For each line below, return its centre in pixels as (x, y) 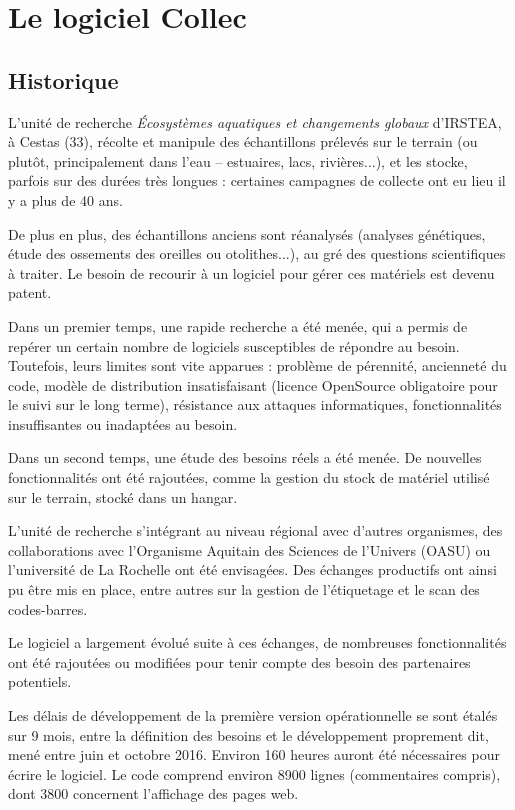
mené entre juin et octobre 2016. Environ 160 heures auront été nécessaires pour (254, 754)
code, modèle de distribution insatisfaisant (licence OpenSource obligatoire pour (253, 384)
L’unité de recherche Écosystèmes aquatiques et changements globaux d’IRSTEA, (255, 121)
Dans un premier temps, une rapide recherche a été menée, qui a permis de (238, 325)
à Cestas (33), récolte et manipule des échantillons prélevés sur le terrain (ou (243, 141)
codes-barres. (48, 608)
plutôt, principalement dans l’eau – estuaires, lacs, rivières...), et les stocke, (238, 160)
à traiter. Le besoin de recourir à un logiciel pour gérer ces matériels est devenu (251, 272)
